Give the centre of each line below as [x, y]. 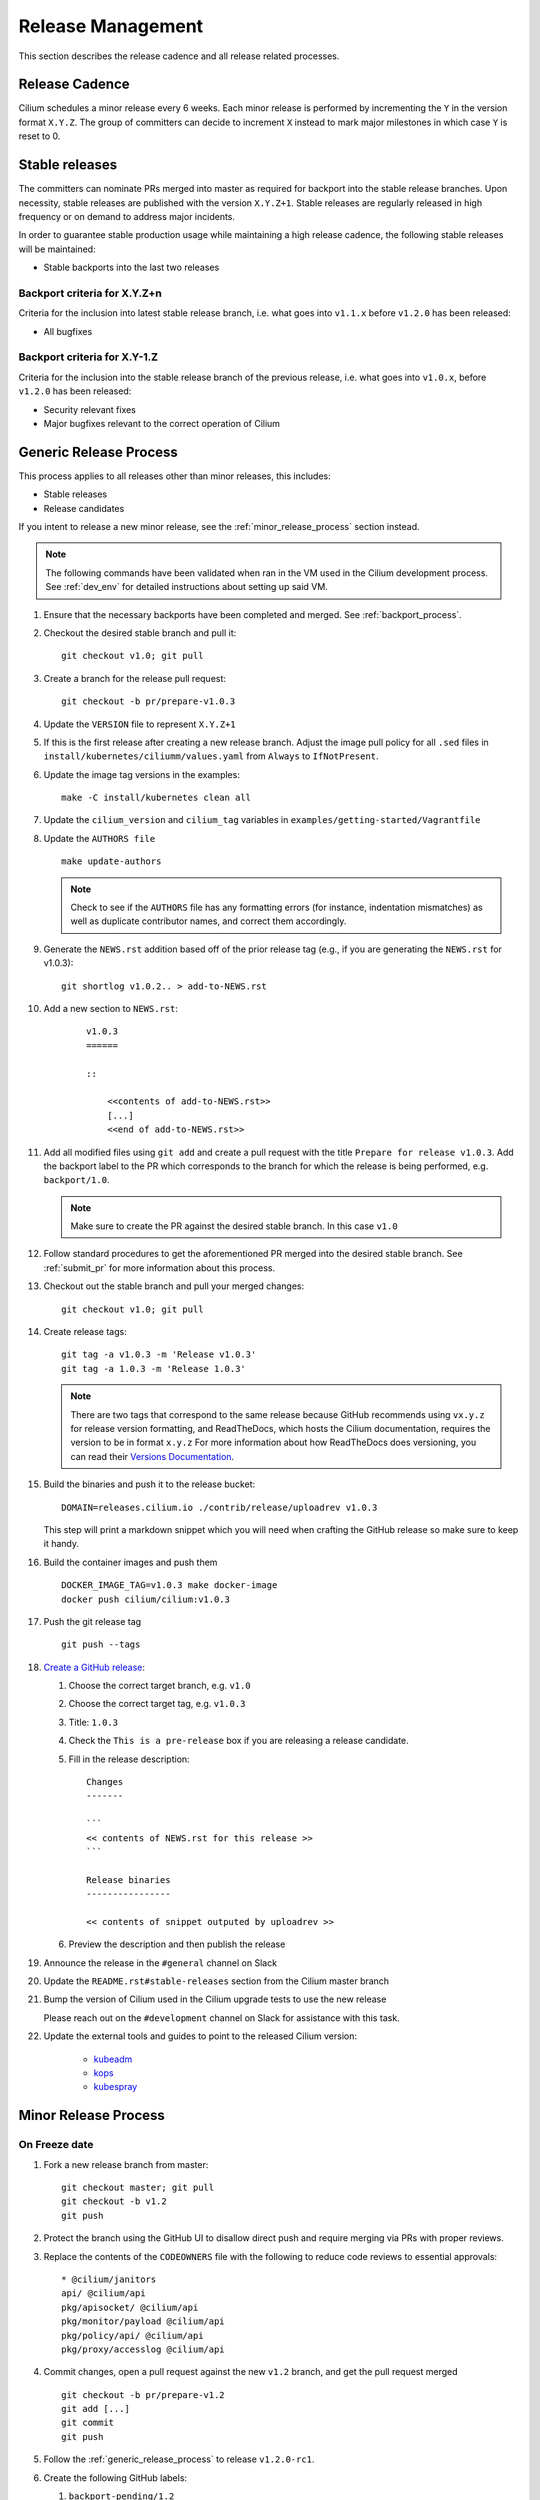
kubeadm [113, 2059]
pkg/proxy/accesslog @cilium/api [143, 2349]
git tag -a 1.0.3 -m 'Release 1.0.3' [154, 1368]
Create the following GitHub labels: [115, 2477]
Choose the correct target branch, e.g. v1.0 [159, 1686]
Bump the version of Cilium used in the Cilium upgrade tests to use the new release [215, 1999]
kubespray [115, 2087]
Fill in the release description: [129, 1759]
